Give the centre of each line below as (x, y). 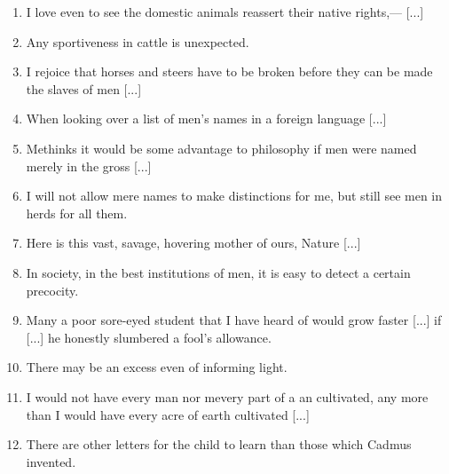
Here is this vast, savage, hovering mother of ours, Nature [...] (193, 243)
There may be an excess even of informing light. (157, 367)
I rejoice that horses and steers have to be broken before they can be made (229, 71)
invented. (51, 461)
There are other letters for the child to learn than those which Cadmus (219, 444)
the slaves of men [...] (84, 88)
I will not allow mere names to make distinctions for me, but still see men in (234, 196)
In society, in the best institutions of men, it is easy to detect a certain (218, 272)
